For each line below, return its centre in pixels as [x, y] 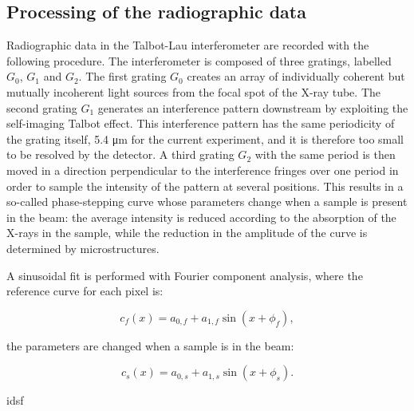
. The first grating [122, 76]
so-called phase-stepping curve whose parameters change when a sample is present [207, 202]
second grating [42, 107]
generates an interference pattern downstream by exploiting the [253, 107]
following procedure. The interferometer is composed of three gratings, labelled [199, 60]
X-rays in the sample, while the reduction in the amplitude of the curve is [187, 233]
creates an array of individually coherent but [296, 76]
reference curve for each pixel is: [85, 291]
